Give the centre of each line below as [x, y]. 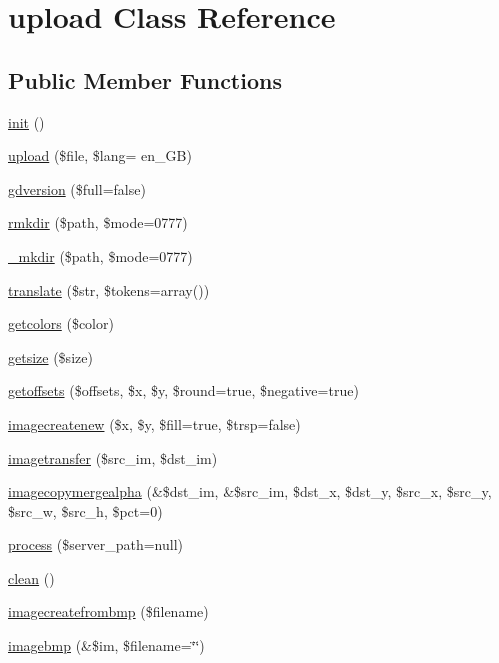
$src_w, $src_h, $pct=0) [85, 510]
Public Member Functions [145, 79]
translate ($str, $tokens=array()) [109, 289]
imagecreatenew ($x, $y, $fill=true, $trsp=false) [154, 423]
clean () [31, 577]
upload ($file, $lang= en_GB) [100, 155]
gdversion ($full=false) [77, 188]
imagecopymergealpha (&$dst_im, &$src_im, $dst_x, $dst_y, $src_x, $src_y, [250, 491]
